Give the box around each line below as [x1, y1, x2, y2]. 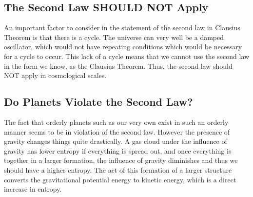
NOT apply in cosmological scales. [4, 70, 107, 80]
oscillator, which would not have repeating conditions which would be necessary [4, 41, 242, 52]
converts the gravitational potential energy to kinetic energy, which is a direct [4, 174, 236, 184]
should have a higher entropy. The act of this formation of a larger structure [4, 164, 232, 175]
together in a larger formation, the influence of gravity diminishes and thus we [4, 155, 238, 165]
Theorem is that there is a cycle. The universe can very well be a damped [4, 32, 224, 42]
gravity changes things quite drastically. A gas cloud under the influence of [4, 136, 227, 146]
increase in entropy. [4, 184, 62, 194]
